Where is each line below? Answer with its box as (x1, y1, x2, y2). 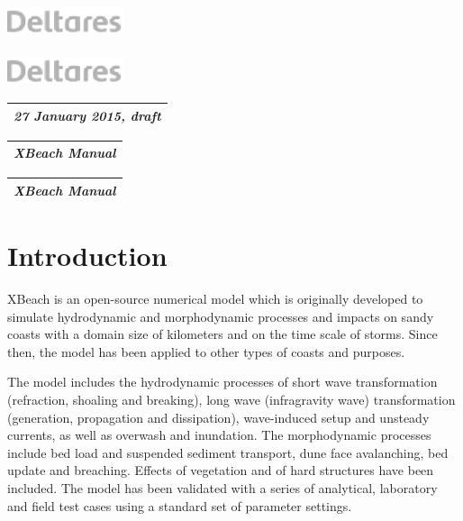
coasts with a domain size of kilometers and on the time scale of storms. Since (7, 324, 438, 343)
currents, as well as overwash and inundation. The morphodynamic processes (7, 425, 431, 444)
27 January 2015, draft (14, 105, 161, 124)
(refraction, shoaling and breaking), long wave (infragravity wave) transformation (7, 390, 456, 408)
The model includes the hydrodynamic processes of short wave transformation (7, 372, 438, 391)
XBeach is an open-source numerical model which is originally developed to (7, 289, 423, 308)
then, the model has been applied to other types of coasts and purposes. (7, 342, 405, 361)
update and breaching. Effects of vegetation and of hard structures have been (7, 461, 434, 480)
